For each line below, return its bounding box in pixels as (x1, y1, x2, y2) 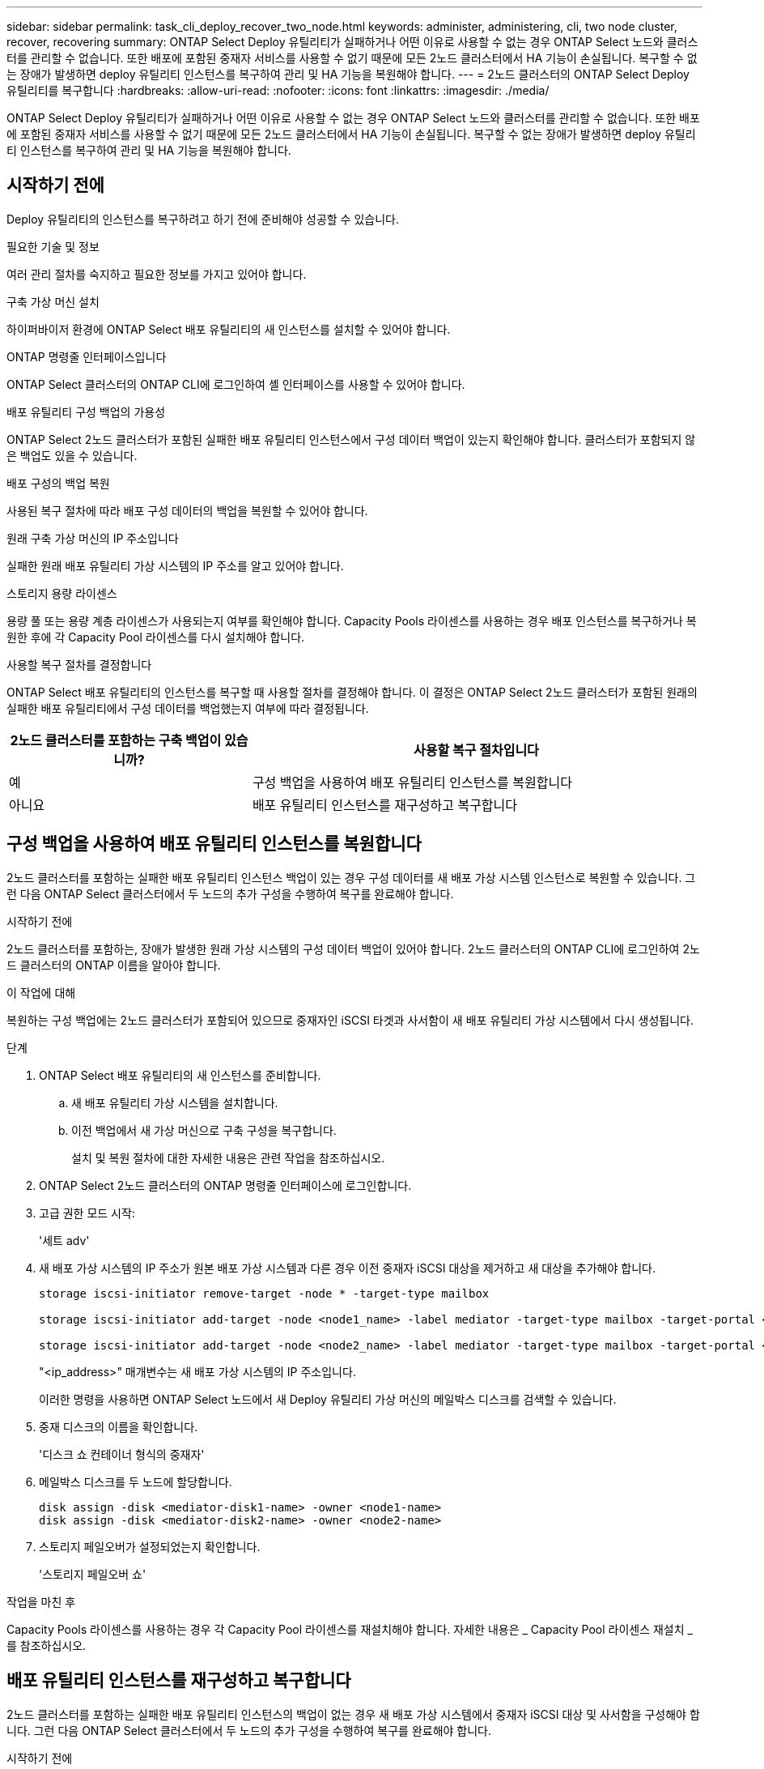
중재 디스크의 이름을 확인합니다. (39, 1419, 198, 1434)
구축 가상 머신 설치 (6, 294, 100, 309)
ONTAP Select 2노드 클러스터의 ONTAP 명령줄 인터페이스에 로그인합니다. (39, 1178, 412, 1192)
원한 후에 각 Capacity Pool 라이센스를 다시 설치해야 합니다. (6, 629, 305, 644)
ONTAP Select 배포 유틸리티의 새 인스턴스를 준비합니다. (39, 1068, 321, 1082)
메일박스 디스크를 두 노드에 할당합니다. (39, 1474, 232, 1489)
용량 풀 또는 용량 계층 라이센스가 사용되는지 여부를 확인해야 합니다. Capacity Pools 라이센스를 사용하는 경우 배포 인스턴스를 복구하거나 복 (6, 613, 697, 628)
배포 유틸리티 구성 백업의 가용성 (6, 404, 166, 419)
